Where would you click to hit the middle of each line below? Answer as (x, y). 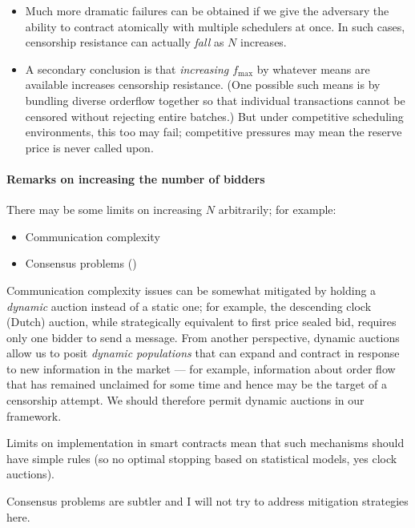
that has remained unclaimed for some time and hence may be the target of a (197, 384)
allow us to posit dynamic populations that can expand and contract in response (203, 353)
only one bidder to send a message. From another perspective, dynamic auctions (203, 337)
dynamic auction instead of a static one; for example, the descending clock (189, 306)
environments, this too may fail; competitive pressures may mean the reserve (214, 132)
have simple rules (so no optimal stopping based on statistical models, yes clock (202, 458)
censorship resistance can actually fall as (125, 42)
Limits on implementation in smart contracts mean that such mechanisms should (205, 443)
